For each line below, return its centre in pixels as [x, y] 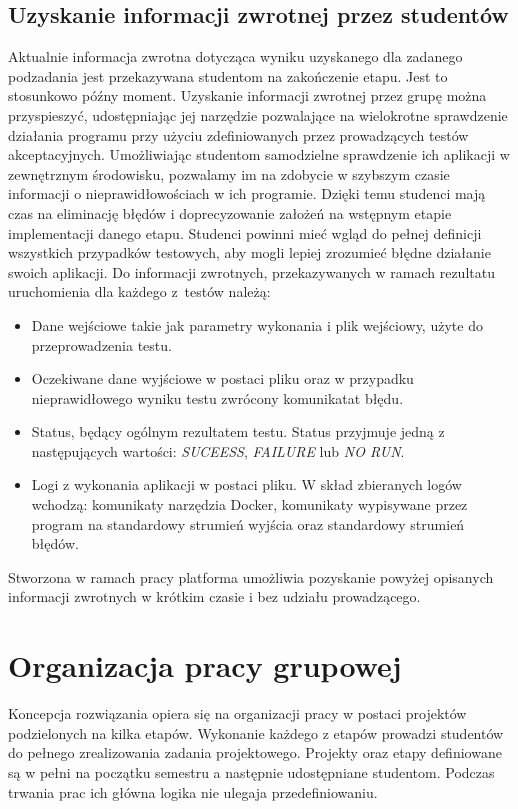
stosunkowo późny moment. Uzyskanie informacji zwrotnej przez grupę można [247, 95]
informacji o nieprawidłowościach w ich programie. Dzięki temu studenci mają [247, 193]
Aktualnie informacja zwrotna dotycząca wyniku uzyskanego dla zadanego [235, 56]
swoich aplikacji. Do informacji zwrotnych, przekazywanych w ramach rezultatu [251, 271]
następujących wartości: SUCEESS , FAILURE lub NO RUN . [218, 450]
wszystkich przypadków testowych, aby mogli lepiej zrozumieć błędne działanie [249, 252]
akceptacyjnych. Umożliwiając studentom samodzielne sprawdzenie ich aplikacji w [259, 154]
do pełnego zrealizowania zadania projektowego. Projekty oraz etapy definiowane [255, 752]
